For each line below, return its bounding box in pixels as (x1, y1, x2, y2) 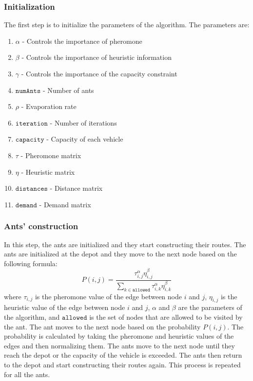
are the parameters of (178, 302, 242, 312)
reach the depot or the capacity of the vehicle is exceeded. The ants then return (4, 350, 242, 360)
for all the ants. (4, 369, 50, 379)
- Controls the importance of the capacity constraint (21, 69, 177, 78)
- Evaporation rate (21, 101, 77, 111)
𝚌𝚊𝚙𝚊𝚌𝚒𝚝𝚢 (15, 136, 44, 144)
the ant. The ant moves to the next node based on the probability (4, 321, 201, 331)
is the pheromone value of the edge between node (35, 291, 182, 301)
